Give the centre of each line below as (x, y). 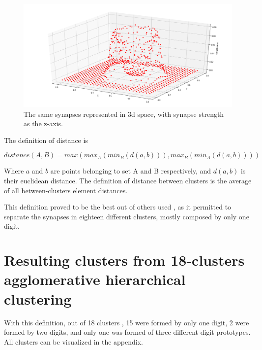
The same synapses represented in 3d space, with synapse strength (124, 114)
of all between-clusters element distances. (66, 190)
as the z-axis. (43, 123)
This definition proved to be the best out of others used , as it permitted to (118, 207)
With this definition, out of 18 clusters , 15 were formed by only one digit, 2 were (127, 322)
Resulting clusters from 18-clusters (124, 260)
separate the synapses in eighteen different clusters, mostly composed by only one (127, 216)
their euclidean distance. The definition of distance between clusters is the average (128, 181)
